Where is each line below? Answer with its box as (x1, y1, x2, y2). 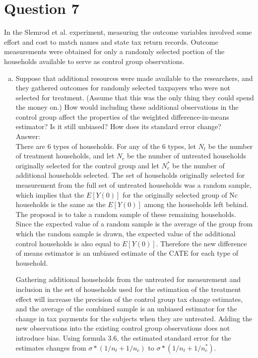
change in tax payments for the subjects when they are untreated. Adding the (15, 313, 253, 323)
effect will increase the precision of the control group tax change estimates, (15, 293, 243, 304)
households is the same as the (15, 199, 106, 210)
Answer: (15, 131, 40, 142)
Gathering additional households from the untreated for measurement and (15, 274, 241, 285)
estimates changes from (15, 342, 86, 353)
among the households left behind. (144, 199, 249, 210)
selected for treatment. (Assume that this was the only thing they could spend (15, 92, 254, 102)
